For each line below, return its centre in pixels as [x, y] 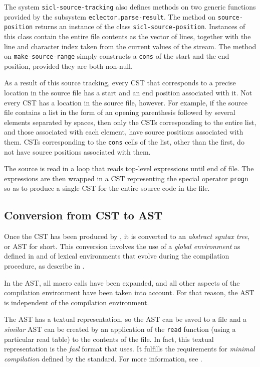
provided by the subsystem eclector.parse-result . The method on [110, 16]
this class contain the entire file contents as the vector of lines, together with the [127, 36]
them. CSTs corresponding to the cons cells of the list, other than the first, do [124, 141]
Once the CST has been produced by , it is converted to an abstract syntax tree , [127, 236]
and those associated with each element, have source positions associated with [124, 132]
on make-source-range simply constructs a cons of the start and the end [117, 56]
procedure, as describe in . [44, 266]
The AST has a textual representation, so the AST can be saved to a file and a [125, 319]
